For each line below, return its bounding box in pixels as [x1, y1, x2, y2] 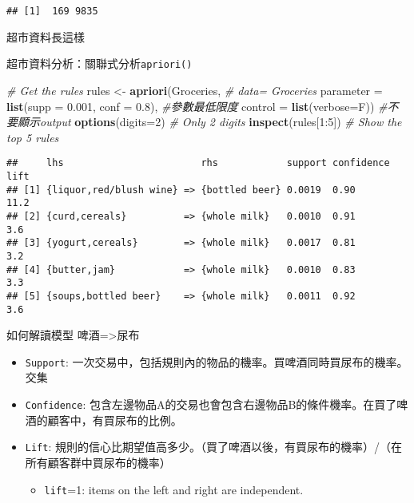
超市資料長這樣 [6, 28, 85, 45]
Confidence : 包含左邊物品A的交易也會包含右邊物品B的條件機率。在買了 [25, 396, 397, 412]
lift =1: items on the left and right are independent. [44, 481, 304, 497]
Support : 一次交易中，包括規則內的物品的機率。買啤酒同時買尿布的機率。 [25, 353, 408, 370]
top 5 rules [6, 129, 59, 145]
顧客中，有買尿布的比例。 [47, 411, 182, 428]
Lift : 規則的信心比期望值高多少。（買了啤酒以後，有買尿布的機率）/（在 [25, 438, 402, 455]
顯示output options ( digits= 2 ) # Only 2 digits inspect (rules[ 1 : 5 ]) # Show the [17, 113, 402, 130]
